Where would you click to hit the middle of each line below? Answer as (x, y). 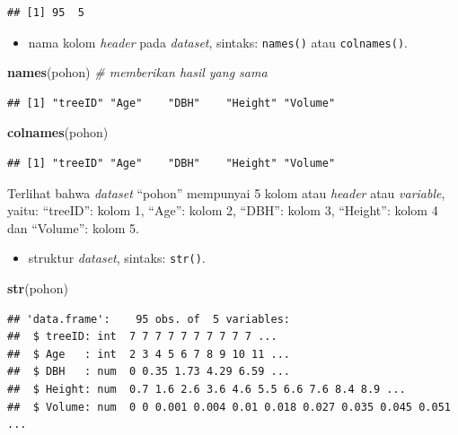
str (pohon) (38, 288)
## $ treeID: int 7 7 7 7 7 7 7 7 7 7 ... (142, 337)
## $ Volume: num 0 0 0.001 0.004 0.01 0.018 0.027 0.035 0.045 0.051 (229, 407)
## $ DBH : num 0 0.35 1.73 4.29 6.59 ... (149, 372)
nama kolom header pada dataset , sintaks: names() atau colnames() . (218, 42)
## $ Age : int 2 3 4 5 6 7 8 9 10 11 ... (149, 354)
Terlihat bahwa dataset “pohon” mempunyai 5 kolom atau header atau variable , (226, 192)
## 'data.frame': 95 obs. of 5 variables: (149, 319)
